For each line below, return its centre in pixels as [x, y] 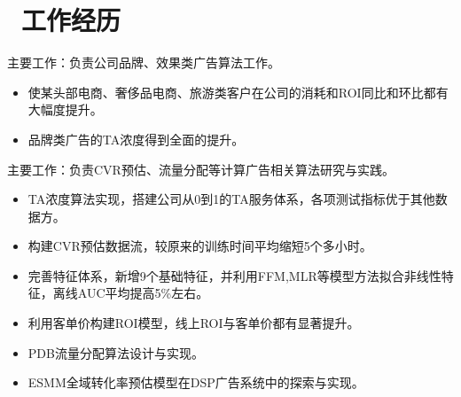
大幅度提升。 [65, 109]
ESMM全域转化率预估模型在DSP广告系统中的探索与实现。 [196, 382]
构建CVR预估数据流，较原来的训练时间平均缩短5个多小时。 [200, 246]
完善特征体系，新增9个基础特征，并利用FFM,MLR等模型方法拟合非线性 [234, 275]
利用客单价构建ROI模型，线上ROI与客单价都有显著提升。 [194, 323]
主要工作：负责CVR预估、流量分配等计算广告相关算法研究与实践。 [201, 169]
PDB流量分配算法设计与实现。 [116, 352]
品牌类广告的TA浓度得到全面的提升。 [136, 139]
